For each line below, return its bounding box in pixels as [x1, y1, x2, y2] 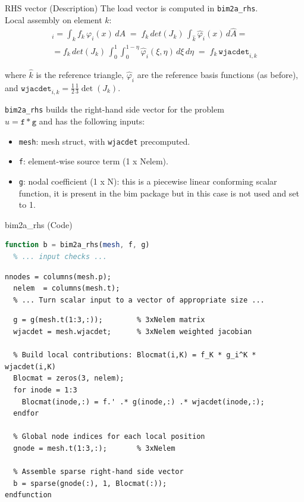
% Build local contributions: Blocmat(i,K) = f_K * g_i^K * [13, 351, 256, 360]
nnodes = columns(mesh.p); [5, 272, 111, 281]
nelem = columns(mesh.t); [13, 284, 120, 293]
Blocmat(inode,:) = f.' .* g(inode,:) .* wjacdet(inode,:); [21, 397, 265, 406]
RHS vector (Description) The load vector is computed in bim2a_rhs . [5, 2, 258, 14]
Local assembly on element [5, 13, 102, 26]
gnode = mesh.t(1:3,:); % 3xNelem [13, 444, 175, 453]
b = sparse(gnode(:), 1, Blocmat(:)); [13, 479, 167, 488]
